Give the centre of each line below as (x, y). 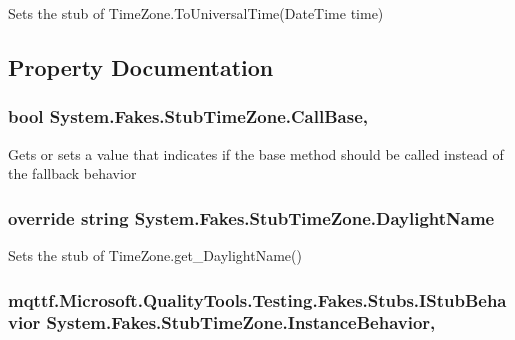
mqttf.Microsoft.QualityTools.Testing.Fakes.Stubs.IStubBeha (257, 299)
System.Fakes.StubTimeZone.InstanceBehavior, (241, 322)
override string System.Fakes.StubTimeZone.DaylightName (251, 217)
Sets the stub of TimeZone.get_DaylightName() (155, 255)
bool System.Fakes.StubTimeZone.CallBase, (188, 116)
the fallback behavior (72, 173)
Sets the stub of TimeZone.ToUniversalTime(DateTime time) (196, 13)
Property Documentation (141, 66)
